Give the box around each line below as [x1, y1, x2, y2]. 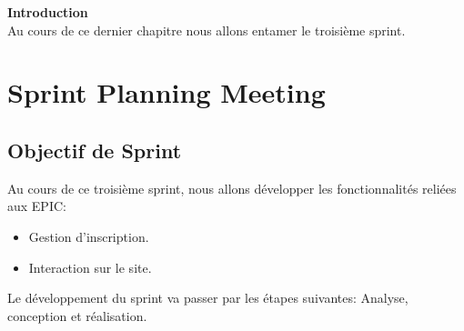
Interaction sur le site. [28, 257, 152, 276]
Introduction [7, 3, 88, 21]
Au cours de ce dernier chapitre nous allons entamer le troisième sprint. [7, 20, 406, 39]
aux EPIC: [7, 196, 66, 216]
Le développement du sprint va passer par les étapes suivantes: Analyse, [7, 288, 409, 307]
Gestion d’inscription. [28, 226, 149, 246]
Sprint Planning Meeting [7, 74, 326, 111]
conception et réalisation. [7, 306, 147, 325]
